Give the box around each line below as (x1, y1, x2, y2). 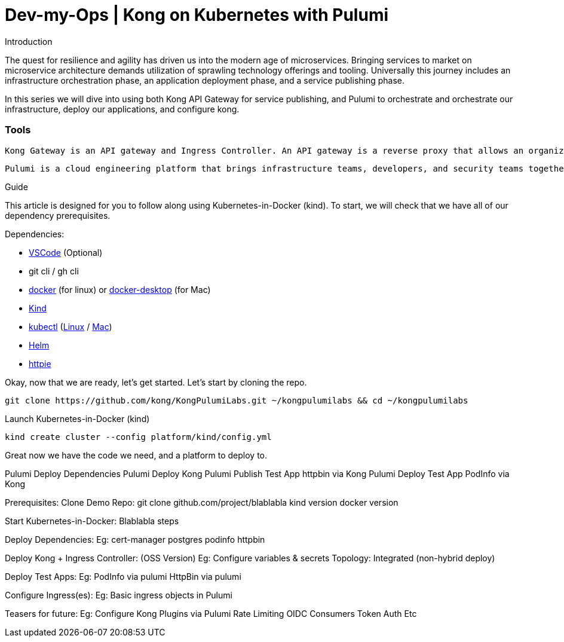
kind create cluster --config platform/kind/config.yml (5, 432, 272, 442)
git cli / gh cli (29, 265, 79, 276)
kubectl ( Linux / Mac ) (29, 321, 112, 332)
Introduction (5, 36, 53, 47)
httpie (29, 358, 51, 369)
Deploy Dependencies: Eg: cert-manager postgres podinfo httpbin (5, 534, 265, 545)
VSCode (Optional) (29, 247, 103, 258)
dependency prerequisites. (5, 210, 111, 221)
